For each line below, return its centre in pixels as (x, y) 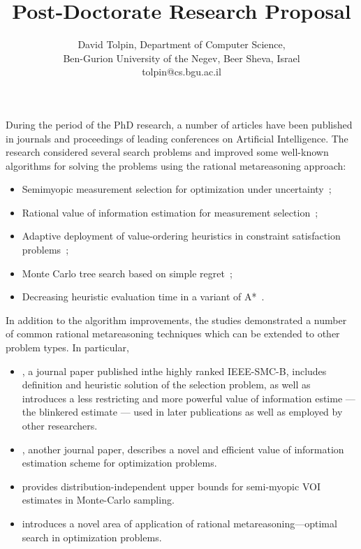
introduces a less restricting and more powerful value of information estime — (189, 398)
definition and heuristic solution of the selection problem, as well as (166, 385)
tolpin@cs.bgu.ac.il (182, 72)
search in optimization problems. (92, 537)
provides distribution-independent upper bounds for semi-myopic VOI (171, 486)
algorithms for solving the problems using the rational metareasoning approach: (176, 165)
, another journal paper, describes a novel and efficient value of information (183, 449)
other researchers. (60, 425)
